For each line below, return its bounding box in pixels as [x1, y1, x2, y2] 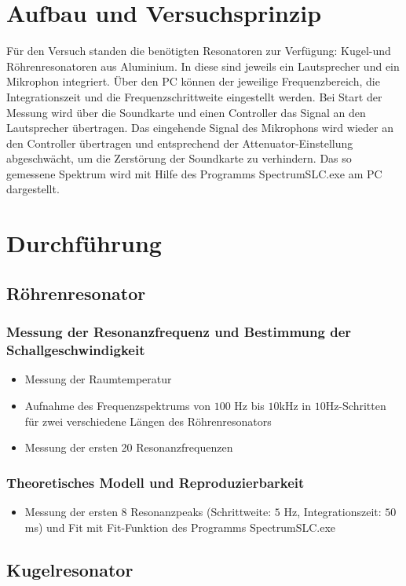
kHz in [279, 397, 311, 413]
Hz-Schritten [325, 397, 386, 413]
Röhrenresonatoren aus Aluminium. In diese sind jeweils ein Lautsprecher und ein [6, 57, 400, 74]
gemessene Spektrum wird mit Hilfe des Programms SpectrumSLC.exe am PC [6, 165, 382, 181]
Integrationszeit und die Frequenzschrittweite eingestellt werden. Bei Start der [6, 88, 382, 104]
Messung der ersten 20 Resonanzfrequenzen [24, 439, 233, 456]
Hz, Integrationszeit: [283, 503, 382, 519]
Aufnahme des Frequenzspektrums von [24, 397, 210, 413]
